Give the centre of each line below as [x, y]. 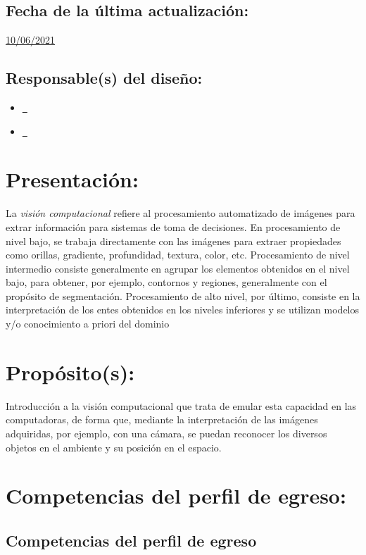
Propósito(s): [70, 372]
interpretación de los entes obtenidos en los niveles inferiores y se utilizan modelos [183, 310]
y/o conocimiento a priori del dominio [88, 324]
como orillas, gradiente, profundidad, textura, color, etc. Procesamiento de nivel [178, 255]
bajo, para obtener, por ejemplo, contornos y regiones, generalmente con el [166, 282]
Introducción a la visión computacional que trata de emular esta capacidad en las [181, 405]
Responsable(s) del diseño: [104, 78]
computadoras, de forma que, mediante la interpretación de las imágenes [162, 419]
